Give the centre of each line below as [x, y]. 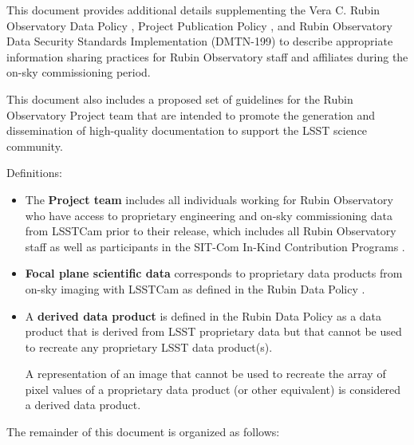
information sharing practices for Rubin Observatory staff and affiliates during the [207, 56]
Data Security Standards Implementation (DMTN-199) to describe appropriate [200, 41]
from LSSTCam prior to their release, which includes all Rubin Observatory [211, 231]
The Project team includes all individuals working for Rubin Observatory [209, 199]
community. [35, 146]
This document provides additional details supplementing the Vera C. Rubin [193, 10]
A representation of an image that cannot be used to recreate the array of [205, 374]
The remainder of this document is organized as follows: [143, 432]
